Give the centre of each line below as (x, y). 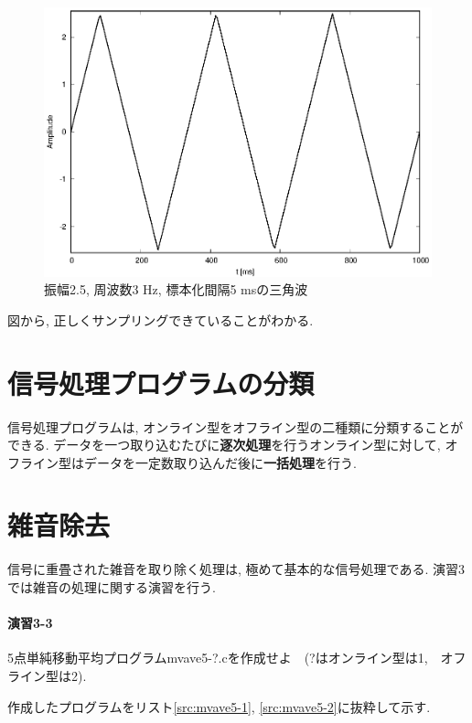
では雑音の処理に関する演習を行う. (112, 587)
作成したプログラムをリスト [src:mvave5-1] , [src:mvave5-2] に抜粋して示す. (219, 706)
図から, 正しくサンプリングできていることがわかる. (161, 319)
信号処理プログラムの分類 (161, 383)
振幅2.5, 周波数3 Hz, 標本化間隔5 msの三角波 (176, 289)
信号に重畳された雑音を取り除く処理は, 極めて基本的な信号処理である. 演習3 (236, 569)
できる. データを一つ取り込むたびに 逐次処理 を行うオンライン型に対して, (224, 445)
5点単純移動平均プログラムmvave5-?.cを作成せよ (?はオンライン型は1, (218, 658)
